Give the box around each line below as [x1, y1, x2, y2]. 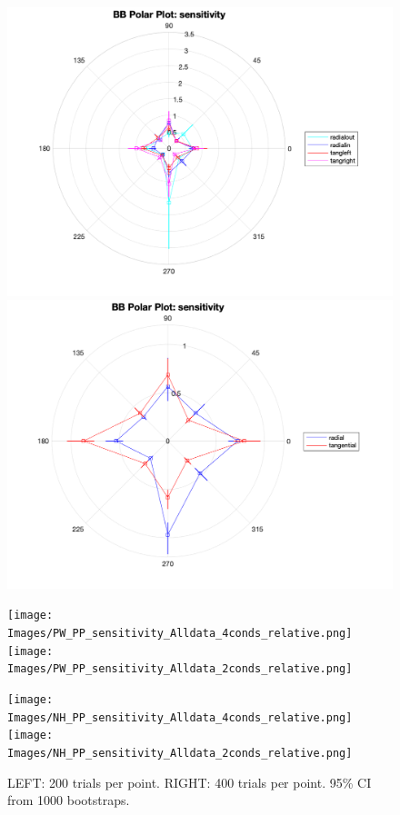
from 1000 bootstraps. [7, 790, 130, 810]
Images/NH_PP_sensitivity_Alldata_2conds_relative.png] [7, 746, 353, 760]
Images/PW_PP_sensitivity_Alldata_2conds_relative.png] [7, 662, 353, 676]
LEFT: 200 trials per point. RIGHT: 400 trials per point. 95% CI [7, 772, 372, 791]
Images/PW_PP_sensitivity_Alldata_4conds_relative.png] [7, 627, 353, 640]
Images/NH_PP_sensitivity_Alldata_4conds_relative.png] [7, 711, 353, 724]
